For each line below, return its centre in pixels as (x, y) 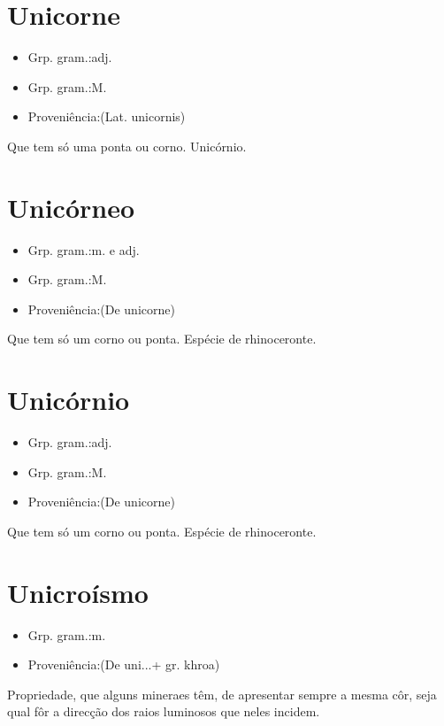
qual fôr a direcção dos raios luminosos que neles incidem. (164, 711)
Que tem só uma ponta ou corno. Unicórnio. (127, 146)
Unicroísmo (78, 592)
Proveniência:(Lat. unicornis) (107, 116)
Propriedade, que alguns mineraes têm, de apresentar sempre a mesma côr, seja (222, 694)
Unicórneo (71, 207)
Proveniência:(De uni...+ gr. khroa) (124, 664)
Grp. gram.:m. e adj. (84, 249)
